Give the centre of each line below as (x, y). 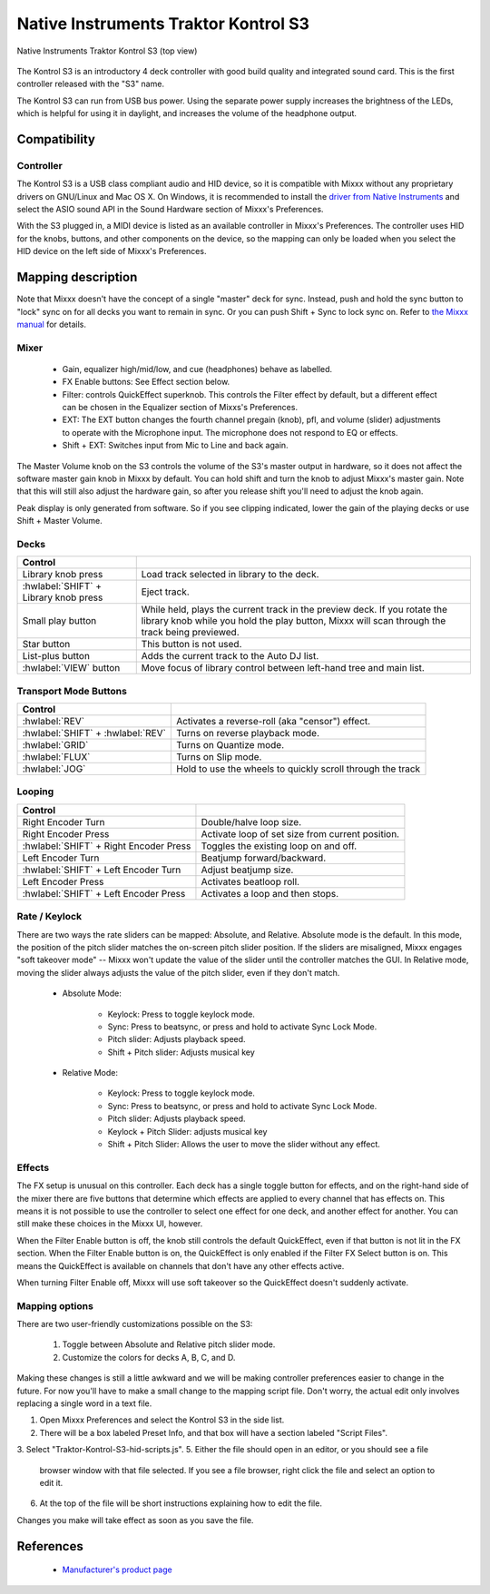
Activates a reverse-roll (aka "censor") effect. (273, 722)
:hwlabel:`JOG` (54, 769)
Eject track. (165, 592)
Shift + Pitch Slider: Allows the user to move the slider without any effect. (244, 1145)
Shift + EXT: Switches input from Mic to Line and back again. (176, 446)
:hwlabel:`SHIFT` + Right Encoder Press (107, 846)
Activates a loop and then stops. (270, 893)
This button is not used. (191, 644)
